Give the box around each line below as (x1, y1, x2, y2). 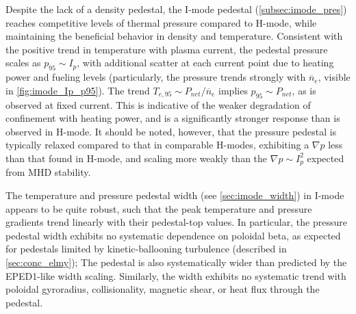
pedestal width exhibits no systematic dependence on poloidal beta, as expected (5, 228, 341, 242)
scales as (5, 55, 41, 70)
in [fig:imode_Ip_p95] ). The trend (5, 83, 150, 97)
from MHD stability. (5, 165, 91, 179)
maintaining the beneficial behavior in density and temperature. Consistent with (5, 29, 343, 43)
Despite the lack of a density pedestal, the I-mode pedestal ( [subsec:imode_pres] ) (5, 2, 347, 16)
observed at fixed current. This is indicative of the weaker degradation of (5, 97, 311, 112)
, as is (292, 83, 316, 97)
